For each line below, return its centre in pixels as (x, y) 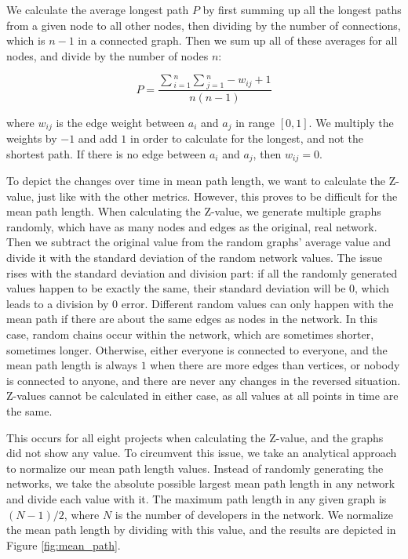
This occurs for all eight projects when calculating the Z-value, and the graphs (195, 437)
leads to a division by (58, 303)
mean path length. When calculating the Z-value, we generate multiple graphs (194, 211)
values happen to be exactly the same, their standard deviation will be (176, 288)
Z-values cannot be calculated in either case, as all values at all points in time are (202, 396)
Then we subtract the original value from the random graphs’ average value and (199, 242)
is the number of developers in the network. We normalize (254, 514)
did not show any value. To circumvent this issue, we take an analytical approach (202, 453)
